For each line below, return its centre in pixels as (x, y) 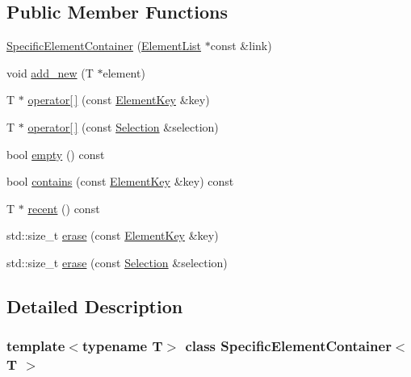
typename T (122, 346)
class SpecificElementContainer (288, 346)
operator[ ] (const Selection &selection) (123, 126)
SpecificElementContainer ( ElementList (104, 46)
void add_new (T (50, 72)
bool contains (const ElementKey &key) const (120, 181)
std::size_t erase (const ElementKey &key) (113, 235)
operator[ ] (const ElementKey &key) (119, 100)
